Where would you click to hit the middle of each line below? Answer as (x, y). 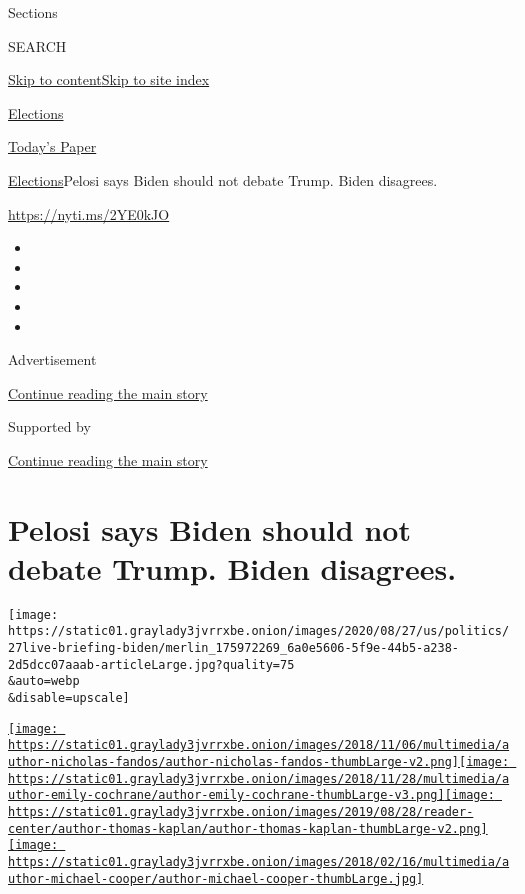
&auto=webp (44, 681)
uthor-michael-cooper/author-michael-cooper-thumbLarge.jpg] (216, 878)
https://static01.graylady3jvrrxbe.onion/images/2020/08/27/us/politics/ (259, 631)
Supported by (49, 426)
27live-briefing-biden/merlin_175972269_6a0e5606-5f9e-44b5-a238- (234, 648)
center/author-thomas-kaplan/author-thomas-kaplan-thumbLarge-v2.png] (248, 828)
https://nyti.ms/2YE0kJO (89, 213)
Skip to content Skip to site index (109, 79)
